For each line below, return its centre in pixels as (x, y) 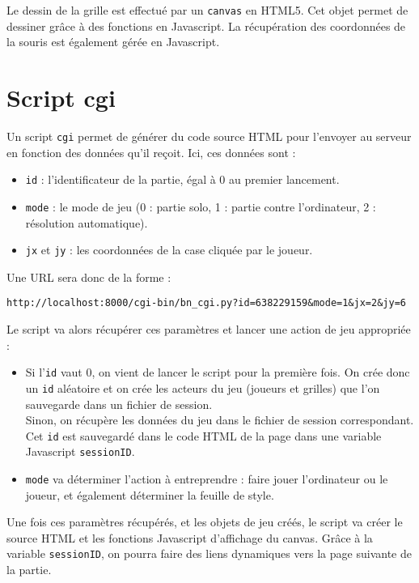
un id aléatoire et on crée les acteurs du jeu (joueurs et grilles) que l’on (203, 387)
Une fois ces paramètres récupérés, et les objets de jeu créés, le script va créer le (205, 522)
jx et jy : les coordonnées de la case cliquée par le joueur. (169, 250)
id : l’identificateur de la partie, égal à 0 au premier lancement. (182, 179)
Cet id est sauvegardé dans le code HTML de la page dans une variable (203, 435)
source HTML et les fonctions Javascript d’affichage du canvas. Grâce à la (190, 537)
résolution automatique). (87, 222)
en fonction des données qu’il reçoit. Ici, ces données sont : (151, 152)
